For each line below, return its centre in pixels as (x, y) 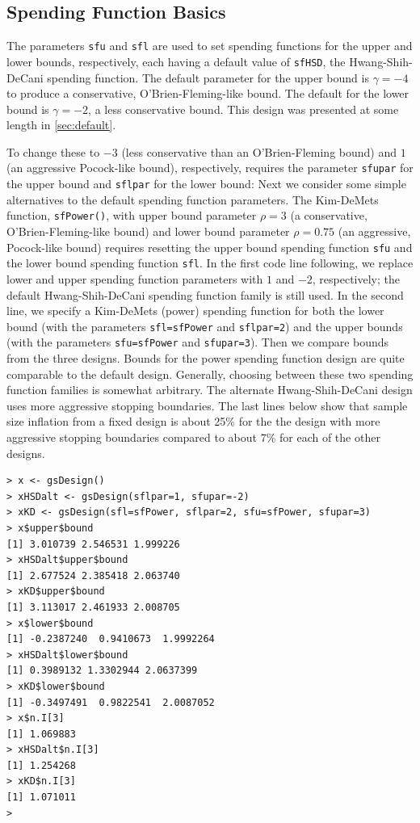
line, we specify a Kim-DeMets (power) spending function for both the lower (195, 311)
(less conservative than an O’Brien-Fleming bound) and (259, 151)
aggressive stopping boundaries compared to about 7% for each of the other (193, 437)
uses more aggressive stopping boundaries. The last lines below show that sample (207, 405)
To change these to (53, 151)
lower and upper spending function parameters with (135, 278)
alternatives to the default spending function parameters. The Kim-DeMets (193, 199)
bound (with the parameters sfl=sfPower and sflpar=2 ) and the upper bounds (205, 326)
